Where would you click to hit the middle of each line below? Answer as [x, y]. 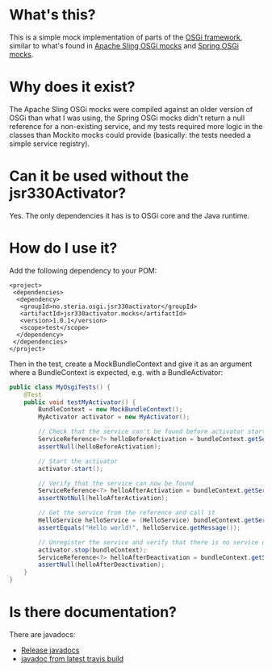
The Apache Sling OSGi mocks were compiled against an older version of [131, 109]
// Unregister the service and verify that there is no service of [154, 542]
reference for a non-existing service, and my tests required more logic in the [136, 126]
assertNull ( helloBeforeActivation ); [100, 446]
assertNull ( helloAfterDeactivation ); [101, 565]
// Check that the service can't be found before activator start [152, 432]
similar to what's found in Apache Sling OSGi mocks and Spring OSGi [124, 45]
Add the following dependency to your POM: [83, 270]
